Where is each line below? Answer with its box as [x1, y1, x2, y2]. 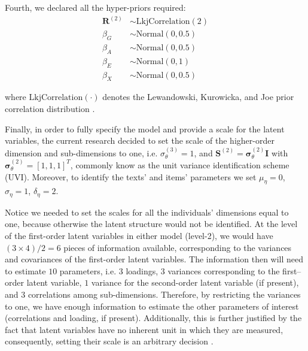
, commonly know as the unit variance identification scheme [70, 158, 289, 171]
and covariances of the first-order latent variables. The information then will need [5, 253, 304, 265]
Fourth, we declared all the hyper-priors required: [5, 1, 186, 13]
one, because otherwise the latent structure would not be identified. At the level [5, 217, 298, 230]
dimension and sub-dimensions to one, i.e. [5, 146, 158, 159]
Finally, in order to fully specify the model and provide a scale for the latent [5, 122, 285, 135]
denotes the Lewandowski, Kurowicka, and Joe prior [102, 90, 294, 103]
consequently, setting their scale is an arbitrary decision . [5, 335, 214, 347]
